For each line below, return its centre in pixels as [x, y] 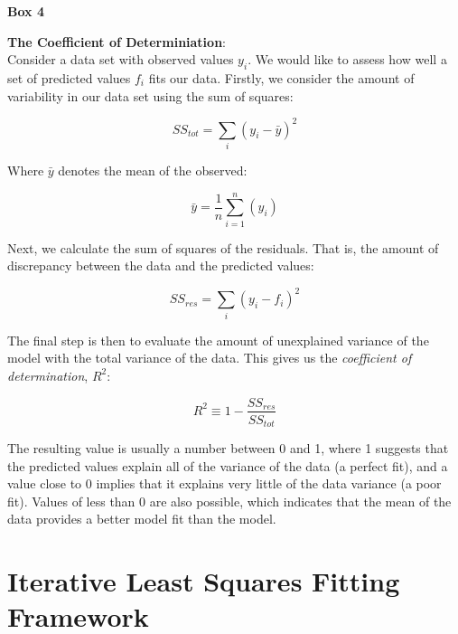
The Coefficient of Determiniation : [117, 41]
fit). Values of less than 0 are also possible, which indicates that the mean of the [229, 501]
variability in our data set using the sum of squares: [150, 95]
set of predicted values [69, 77]
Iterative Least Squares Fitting [204, 581]
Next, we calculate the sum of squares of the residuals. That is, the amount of [223, 247]
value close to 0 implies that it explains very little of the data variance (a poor [224, 483]
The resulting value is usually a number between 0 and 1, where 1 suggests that [228, 448]
